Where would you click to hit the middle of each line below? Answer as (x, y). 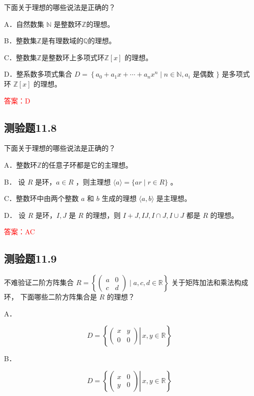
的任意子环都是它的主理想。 (87, 164)
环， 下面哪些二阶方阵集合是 (51, 297)
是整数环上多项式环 (73, 57)
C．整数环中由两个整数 (42, 198)
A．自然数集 (24, 24)
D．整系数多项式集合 (38, 74)
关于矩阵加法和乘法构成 (210, 282)
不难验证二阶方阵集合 (39, 282)
